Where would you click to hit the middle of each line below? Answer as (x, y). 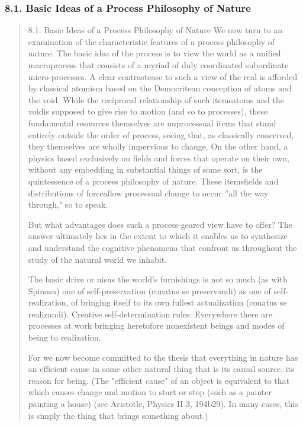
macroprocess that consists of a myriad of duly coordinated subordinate (158, 65)
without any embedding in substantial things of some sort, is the (145, 169)
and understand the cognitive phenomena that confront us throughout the (162, 247)
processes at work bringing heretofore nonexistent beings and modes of (156, 325)
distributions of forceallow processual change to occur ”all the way (148, 193)
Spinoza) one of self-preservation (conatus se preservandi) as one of (149, 290)
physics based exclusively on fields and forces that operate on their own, (159, 158)
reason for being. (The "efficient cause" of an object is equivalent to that (159, 380)
